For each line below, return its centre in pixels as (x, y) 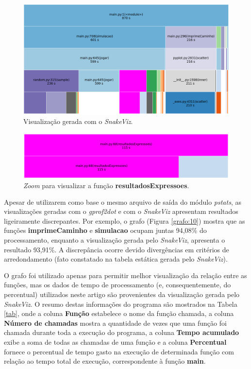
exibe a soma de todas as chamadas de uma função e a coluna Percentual (115, 342)
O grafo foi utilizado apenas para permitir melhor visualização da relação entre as (125, 275)
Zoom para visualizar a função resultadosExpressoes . (106, 185)
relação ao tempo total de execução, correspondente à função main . (105, 361)
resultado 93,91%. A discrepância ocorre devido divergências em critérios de (117, 249)
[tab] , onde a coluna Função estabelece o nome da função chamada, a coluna (119, 313)
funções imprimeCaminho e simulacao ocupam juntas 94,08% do (105, 230)
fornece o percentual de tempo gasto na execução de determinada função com (119, 351)
